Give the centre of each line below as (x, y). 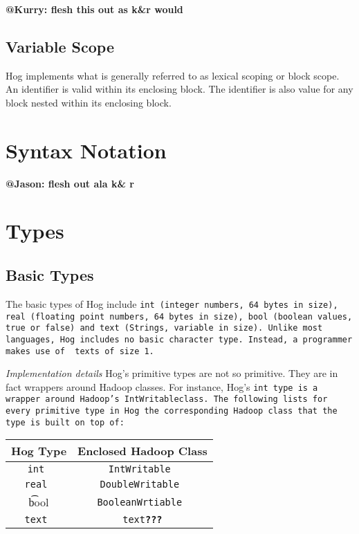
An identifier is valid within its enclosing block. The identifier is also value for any (179, 89)
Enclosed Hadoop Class (142, 451)
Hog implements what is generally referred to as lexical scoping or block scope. (173, 75)
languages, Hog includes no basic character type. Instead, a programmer (179, 339)
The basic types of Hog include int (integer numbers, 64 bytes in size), (172, 303)
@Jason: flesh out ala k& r (70, 183)
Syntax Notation (86, 150)
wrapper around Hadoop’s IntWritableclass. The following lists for (167, 399)
